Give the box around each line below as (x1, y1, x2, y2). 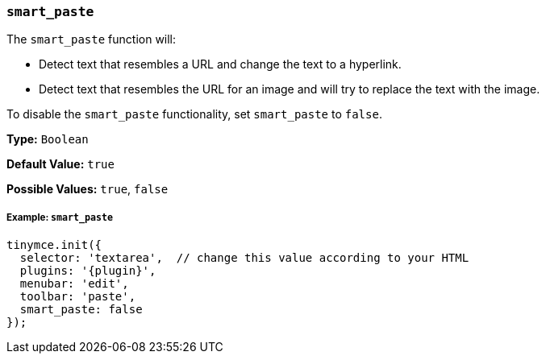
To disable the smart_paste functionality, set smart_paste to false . (6, 107, 382, 122)
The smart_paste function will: (6, 32, 177, 47)
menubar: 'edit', (19, 277, 129, 291)
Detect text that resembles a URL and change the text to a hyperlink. (39, 57, 402, 72)
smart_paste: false (19, 303, 143, 317)
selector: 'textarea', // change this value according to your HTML (19, 251, 469, 265)
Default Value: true (6, 157, 115, 172)
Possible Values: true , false (6, 182, 169, 197)
